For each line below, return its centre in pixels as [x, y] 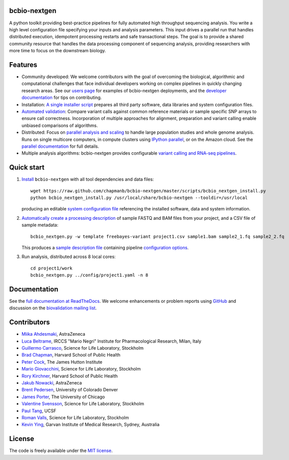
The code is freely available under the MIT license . [61, 451]
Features [23, 65]
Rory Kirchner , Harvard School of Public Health [70, 376]
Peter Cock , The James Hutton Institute [62, 362]
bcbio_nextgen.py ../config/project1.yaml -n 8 [89, 275]
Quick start [27, 167]
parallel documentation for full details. [60, 146]
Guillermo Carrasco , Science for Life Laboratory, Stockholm [83, 348]
